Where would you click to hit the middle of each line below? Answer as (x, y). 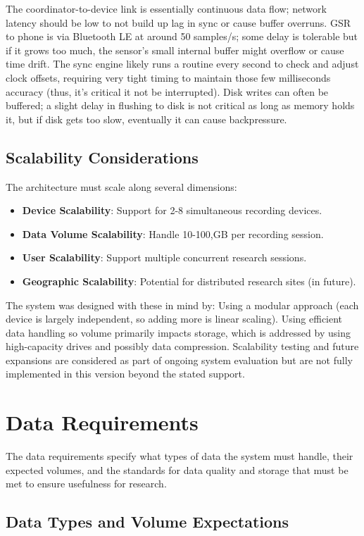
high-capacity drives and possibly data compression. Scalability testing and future (182, 346)
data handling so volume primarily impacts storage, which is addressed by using (178, 332)
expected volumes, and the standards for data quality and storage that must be (177, 469)
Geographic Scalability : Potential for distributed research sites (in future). (189, 281)
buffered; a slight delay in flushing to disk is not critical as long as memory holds (180, 105)
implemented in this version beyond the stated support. (125, 374)
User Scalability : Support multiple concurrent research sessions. (164, 257)
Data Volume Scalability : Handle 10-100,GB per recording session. (173, 233)
